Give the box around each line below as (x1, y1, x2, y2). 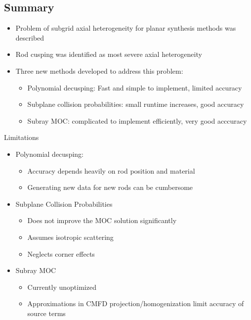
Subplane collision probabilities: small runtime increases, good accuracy (27, 99, 244, 109)
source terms (27, 308, 66, 318)
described (15, 32, 44, 43)
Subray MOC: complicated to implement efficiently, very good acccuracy (27, 115, 247, 126)
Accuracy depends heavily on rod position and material (27, 165, 195, 176)
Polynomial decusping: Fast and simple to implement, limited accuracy (27, 82, 242, 92)
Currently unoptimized (27, 281, 96, 292)
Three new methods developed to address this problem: (15, 65, 183, 76)
